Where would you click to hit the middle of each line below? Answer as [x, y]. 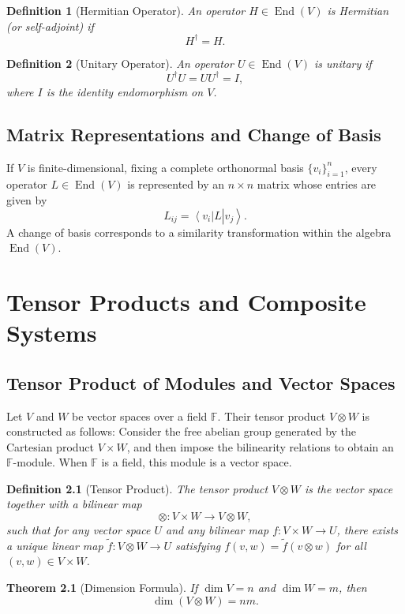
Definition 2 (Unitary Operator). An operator [120, 63]
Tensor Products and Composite [186, 301]
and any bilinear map [217, 530]
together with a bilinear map [74, 504]
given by [27, 199]
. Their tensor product [272, 416]
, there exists [367, 530]
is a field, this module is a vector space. [197, 462]
